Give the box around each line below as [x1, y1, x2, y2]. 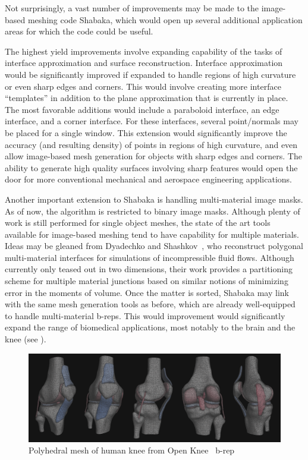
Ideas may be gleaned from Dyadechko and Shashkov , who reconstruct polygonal [5, 240, 303, 252]
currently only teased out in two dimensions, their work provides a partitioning [5, 263, 293, 275]
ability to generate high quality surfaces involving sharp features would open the [5, 161, 298, 174]
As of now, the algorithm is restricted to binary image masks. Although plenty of [5, 204, 300, 217]
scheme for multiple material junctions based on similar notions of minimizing [5, 275, 288, 287]
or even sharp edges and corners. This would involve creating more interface [5, 80, 281, 92]
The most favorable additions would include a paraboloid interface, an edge [5, 103, 279, 115]
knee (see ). [5, 333, 46, 345]
